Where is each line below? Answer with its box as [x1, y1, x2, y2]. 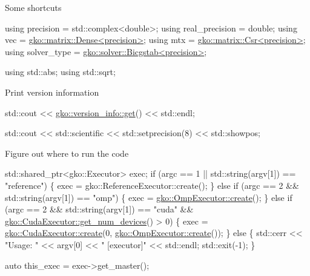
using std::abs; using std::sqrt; [5, 65, 116, 78]
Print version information [5, 85, 99, 98]
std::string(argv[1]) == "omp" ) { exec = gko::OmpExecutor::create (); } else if [5, 191, 292, 203]
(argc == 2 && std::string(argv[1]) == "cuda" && [5, 203, 194, 215]
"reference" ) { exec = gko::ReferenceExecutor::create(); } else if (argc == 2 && [5, 179, 299, 191]
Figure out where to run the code [5, 146, 129, 159]
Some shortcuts [5, 1, 62, 13]
